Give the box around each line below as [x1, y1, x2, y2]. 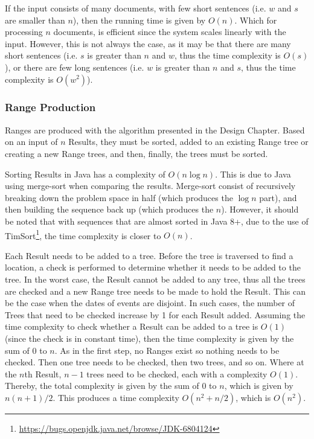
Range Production [5, 100, 96, 115]
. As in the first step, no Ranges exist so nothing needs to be [54, 344, 280, 356]
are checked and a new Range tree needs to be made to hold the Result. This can [5, 284, 306, 297]
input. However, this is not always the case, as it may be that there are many [5, 37, 291, 50]
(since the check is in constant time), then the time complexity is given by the [5, 332, 294, 344]
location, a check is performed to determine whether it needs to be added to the [5, 261, 301, 274]
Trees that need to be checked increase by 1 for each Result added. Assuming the [5, 308, 306, 321]
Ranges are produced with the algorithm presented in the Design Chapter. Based [5, 123, 305, 136]
